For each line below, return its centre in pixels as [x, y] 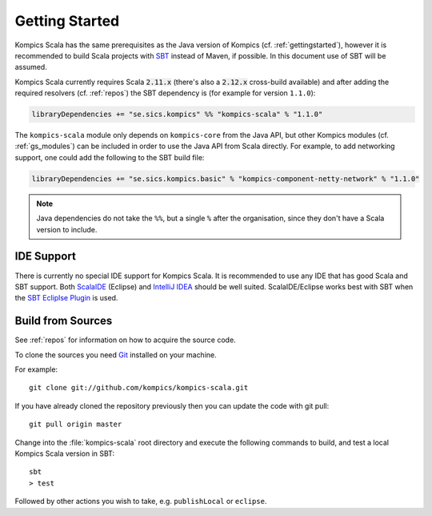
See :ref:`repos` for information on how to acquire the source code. [125, 340]
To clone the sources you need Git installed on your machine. [116, 355]
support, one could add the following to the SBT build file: [110, 157]
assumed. [31, 67]
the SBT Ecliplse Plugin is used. [66, 298]
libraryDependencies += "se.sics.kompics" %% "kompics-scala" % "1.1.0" [177, 115]
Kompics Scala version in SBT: [65, 454]
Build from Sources [64, 321]
